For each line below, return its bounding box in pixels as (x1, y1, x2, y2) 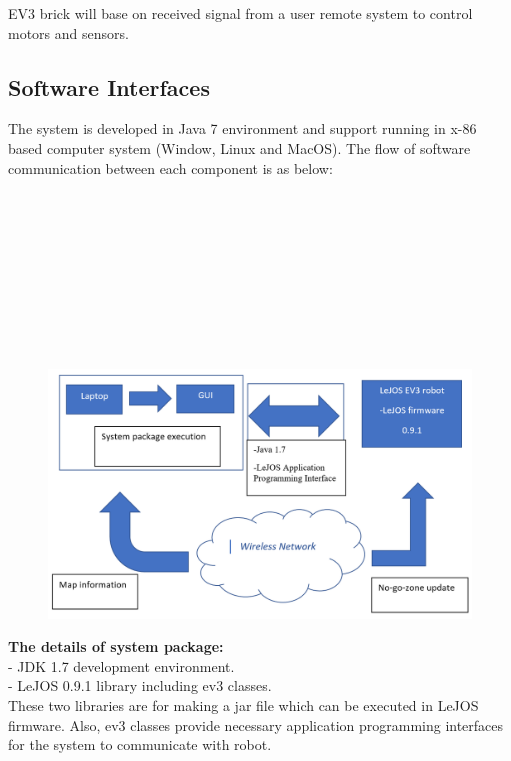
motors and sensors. (8, 22, 129, 43)
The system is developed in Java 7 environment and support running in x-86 (8, 118, 477, 139)
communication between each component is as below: (8, 157, 333, 178)
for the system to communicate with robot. (8, 734, 272, 755)
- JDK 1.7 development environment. (8, 655, 235, 676)
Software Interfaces (8, 71, 210, 102)
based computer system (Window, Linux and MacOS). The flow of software (8, 137, 471, 158)
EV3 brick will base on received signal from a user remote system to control (8, 3, 473, 23)
